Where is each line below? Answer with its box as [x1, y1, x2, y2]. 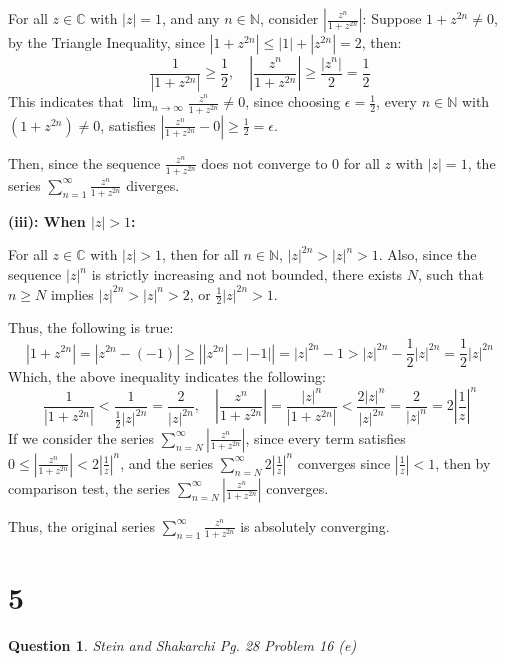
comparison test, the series [8, 477, 171, 498]
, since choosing [245, 91, 341, 112]
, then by [435, 452, 491, 473]
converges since [297, 452, 391, 473]
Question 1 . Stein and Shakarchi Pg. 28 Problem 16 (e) [8, 635, 357, 656]
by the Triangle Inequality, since [8, 32, 205, 52]
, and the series [120, 452, 213, 473]
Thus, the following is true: [8, 317, 174, 338]
